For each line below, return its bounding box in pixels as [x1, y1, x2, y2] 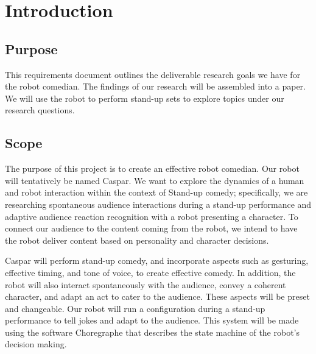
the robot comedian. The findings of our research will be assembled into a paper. [5, 80, 306, 93]
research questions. [5, 104, 75, 116]
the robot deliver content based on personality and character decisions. [5, 233, 269, 246]
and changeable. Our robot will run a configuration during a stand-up [5, 302, 265, 314]
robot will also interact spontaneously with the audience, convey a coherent [5, 278, 286, 291]
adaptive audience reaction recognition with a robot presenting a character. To [5, 210, 298, 222]
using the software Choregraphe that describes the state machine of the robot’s [5, 325, 300, 338]
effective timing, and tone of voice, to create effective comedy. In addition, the [5, 266, 296, 278]
